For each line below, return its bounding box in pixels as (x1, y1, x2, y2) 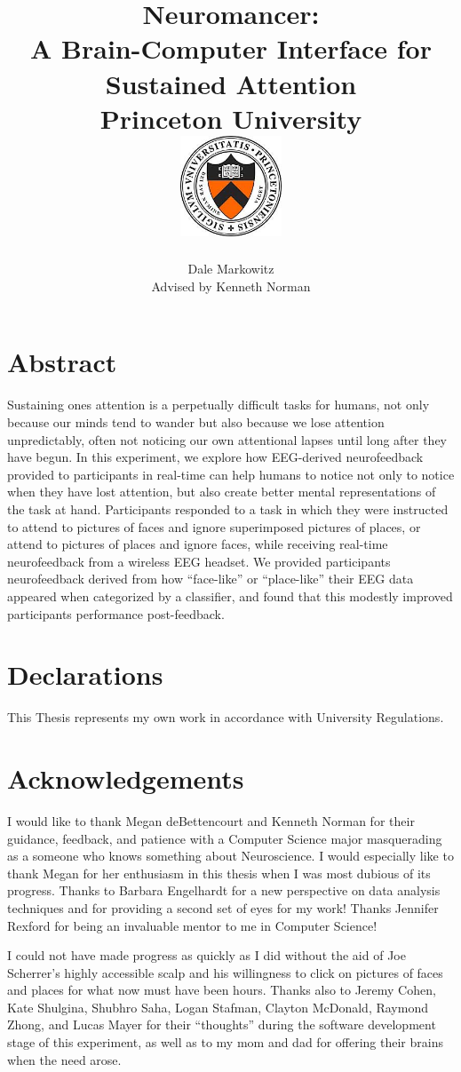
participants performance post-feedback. (7, 604, 225, 623)
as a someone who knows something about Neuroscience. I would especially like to (7, 846, 454, 865)
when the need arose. (7, 1050, 122, 1068)
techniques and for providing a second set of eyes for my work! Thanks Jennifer (7, 898, 439, 917)
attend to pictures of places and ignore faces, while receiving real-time (7, 535, 388, 553)
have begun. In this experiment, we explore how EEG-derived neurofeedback (7, 448, 424, 466)
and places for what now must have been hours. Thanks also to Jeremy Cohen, (7, 981, 436, 999)
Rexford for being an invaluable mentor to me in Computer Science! (7, 916, 378, 934)
